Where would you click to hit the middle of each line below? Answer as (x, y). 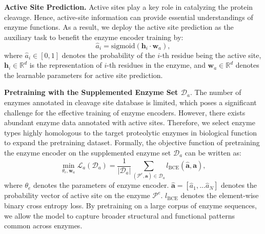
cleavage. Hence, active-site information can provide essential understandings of (129, 17)
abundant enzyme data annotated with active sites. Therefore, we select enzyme (130, 122)
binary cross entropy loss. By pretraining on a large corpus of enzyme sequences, (130, 205)
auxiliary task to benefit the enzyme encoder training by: (94, 37)
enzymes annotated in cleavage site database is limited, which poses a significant (130, 102)
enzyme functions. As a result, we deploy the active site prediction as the (119, 27)
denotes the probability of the (108, 55)
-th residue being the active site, (210, 55)
